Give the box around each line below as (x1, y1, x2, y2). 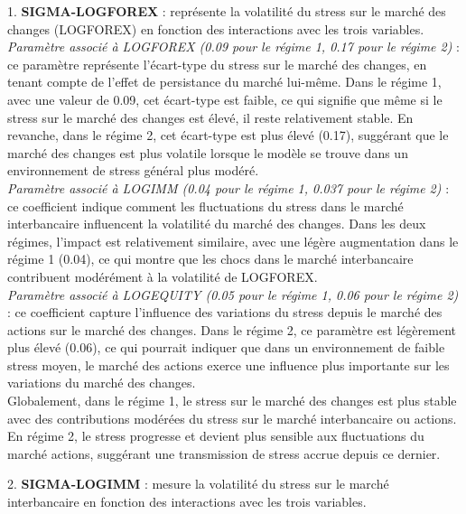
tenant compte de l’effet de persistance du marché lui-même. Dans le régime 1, (7, 72, 442, 91)
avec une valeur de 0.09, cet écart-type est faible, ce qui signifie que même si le (7, 89, 443, 108)
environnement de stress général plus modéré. (7, 161, 259, 180)
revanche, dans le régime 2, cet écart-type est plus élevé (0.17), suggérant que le (7, 126, 449, 145)
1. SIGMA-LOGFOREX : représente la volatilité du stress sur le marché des (7, 2, 446, 20)
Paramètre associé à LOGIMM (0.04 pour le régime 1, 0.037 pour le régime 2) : (7, 178, 450, 197)
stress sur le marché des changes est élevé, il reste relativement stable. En (7, 107, 414, 126)
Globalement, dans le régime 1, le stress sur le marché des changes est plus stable (7, 391, 457, 410)
